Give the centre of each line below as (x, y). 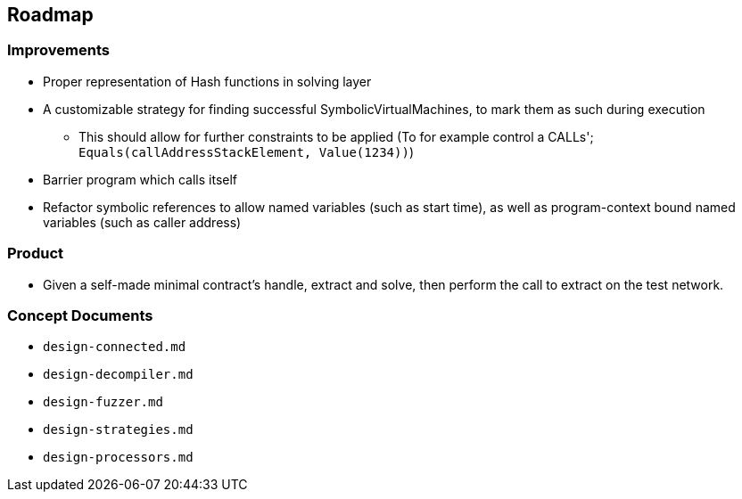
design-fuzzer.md (103, 402)
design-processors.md (118, 458)
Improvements (58, 50)
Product (36, 254)
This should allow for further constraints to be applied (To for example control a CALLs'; (336, 136)
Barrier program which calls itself (140, 179)
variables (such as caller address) (142, 222)
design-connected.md (115, 347)
